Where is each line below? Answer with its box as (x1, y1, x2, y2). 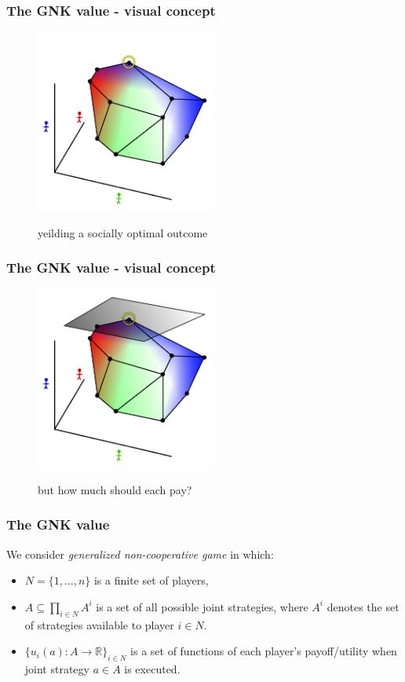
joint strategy (24, 660, 89, 676)
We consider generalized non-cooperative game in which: (6, 545, 274, 562)
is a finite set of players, (93, 572, 209, 588)
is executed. (124, 660, 181, 676)
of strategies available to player (24, 616, 174, 632)
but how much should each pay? (38, 481, 192, 497)
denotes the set (327, 598, 400, 614)
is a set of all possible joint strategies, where (96, 598, 308, 614)
